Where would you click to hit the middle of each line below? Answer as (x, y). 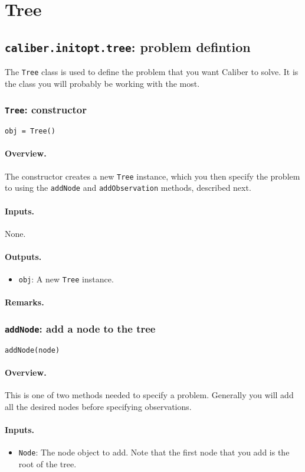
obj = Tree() (30, 131)
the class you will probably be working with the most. (102, 83)
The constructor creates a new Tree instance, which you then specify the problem (152, 176)
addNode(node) (32, 350)
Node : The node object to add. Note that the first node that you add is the (154, 452)
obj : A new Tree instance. (66, 279)
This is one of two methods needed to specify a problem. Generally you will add (149, 395)
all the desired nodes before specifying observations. (98, 406)
